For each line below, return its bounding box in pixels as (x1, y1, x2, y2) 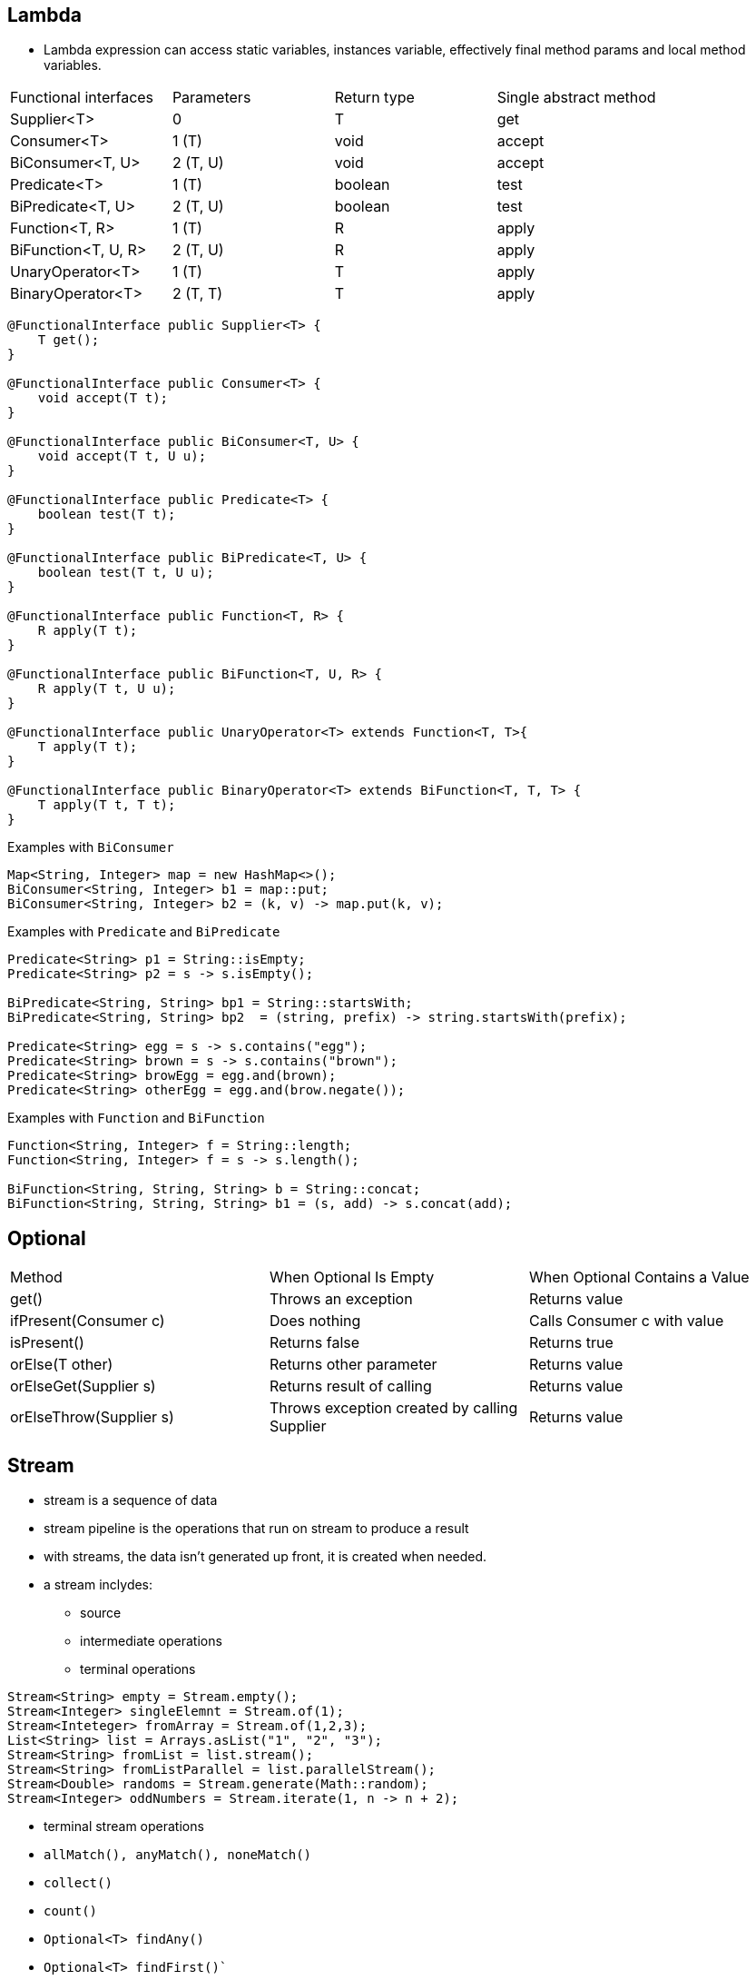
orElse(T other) (10, 1355, 113, 1374)
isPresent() (10, 1333, 84, 1352)
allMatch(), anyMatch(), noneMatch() (44, 1847, 312, 1863)
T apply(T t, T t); (37, 797, 176, 813)
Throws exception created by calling (269, 1399, 518, 1418)
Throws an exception (269, 1290, 413, 1309)
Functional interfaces (10, 88, 154, 107)
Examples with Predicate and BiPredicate (7, 924, 280, 940)
